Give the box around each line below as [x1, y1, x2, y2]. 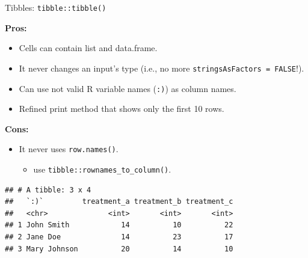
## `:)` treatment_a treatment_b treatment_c [5, 197, 233, 206]
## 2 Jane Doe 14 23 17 [5, 233, 233, 242]
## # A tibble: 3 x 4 [5, 185, 91, 194]
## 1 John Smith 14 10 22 [5, 221, 233, 230]
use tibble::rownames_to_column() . [33, 163, 171, 175]
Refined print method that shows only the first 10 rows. [19, 102, 224, 115]
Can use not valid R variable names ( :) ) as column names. [19, 82, 236, 94]
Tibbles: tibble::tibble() [5, 1, 106, 13]
